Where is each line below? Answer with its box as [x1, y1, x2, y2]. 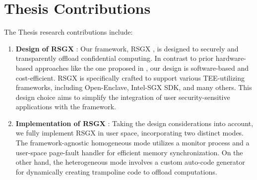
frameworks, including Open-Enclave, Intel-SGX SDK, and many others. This [15, 82, 252, 92]
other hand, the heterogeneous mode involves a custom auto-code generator [15, 157, 245, 167]
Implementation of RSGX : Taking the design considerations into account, [15, 118, 254, 128]
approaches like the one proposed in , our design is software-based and [35, 62, 249, 73]
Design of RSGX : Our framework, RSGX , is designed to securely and [15, 43, 239, 53]
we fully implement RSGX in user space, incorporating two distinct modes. [15, 128, 244, 138]
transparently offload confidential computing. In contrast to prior [15, 53, 214, 63]
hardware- [215, 53, 246, 63]
